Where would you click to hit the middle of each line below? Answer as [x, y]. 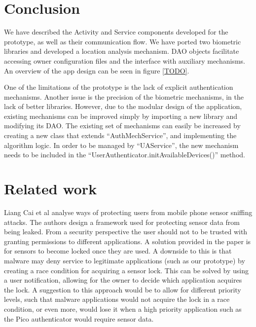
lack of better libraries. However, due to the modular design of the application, [123, 106]
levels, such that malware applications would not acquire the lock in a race [117, 299]
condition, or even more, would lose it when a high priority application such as [123, 309]
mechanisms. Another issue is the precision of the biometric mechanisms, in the [124, 96]
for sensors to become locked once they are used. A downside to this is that [118, 251]
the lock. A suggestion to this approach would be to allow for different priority [123, 289]
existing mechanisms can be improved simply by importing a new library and [121, 116]
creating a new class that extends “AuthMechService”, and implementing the [120, 135]
